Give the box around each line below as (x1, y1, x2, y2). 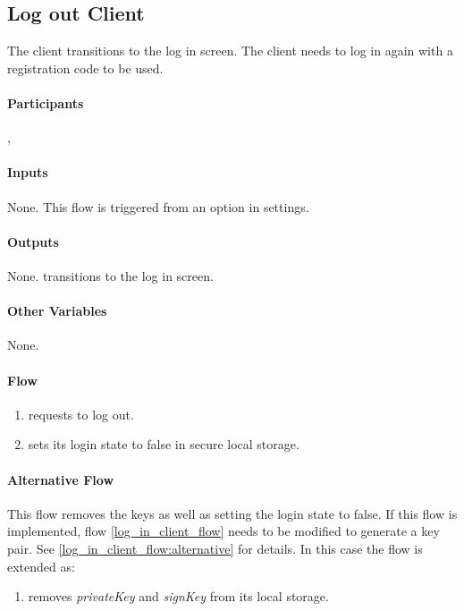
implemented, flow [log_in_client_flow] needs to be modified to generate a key (7, 522, 440, 540)
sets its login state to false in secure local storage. (28, 435, 299, 454)
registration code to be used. (7, 58, 164, 77)
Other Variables (7, 301, 107, 320)
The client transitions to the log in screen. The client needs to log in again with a (7, 41, 453, 60)
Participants (7, 93, 84, 112)
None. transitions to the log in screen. (7, 266, 214, 284)
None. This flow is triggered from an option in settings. (7, 197, 309, 216)
